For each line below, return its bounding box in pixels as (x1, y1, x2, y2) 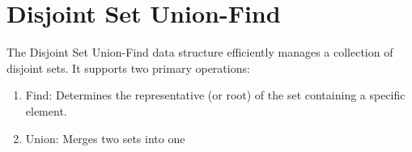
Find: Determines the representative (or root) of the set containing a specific (25, 87, 406, 103)
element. (25, 102, 67, 119)
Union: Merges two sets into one (25, 129, 185, 146)
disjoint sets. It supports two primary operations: (6, 59, 250, 76)
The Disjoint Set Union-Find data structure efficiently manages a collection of (6, 44, 393, 61)
